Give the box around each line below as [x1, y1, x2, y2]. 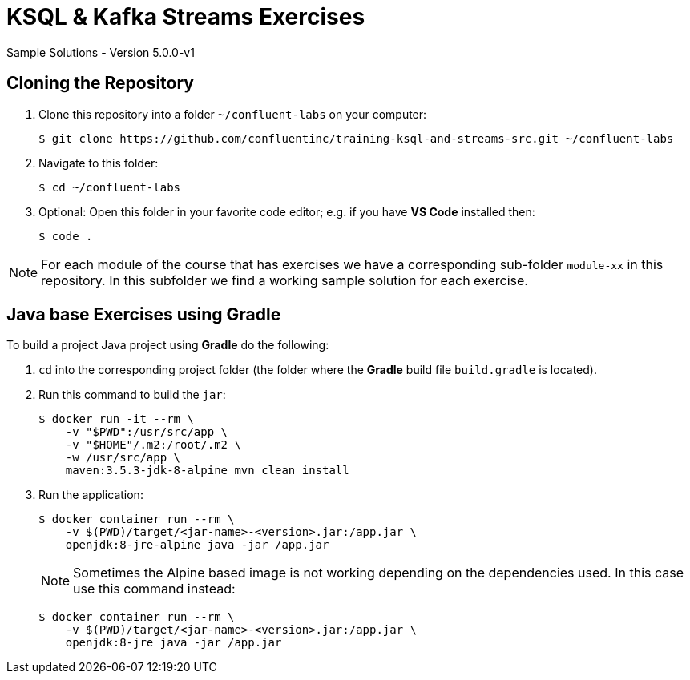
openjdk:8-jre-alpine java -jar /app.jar [65, 538, 329, 552]
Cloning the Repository [6, 73, 194, 94]
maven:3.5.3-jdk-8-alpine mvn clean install [65, 464, 349, 477]
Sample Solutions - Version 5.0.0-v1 [6, 45, 195, 59]
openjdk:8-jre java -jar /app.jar [65, 636, 282, 650]
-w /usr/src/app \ [65, 451, 181, 465]
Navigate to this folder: [38, 155, 159, 170]
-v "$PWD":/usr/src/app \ [65, 425, 228, 439]
